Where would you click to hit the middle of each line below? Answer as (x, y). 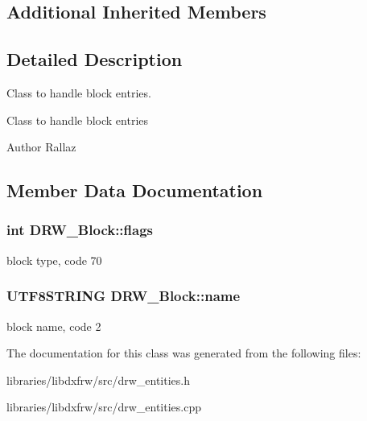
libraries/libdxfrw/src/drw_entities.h (98, 380)
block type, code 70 (54, 260)
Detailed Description (95, 59)
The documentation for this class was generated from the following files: (184, 353)
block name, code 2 (54, 326)
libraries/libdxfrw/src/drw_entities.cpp (104, 407)
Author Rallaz (41, 147)
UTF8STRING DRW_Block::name (124, 296)
